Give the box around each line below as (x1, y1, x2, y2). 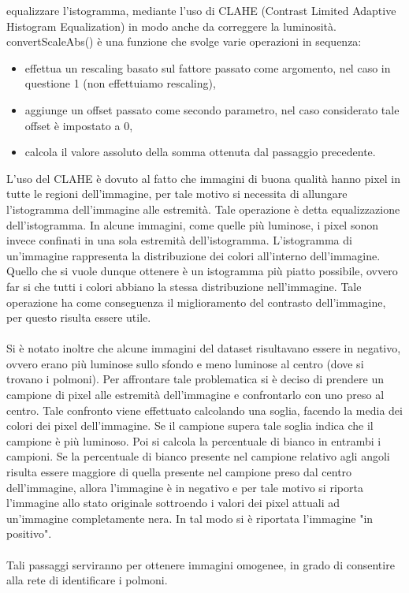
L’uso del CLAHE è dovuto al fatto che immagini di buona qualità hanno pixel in (6, 170, 401, 186)
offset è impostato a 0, (24, 117, 133, 133)
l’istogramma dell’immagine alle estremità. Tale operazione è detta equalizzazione (6, 200, 400, 217)
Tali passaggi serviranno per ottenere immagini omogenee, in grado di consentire (6, 556, 395, 572)
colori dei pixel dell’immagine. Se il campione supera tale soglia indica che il (6, 417, 374, 434)
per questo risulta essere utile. (6, 309, 151, 326)
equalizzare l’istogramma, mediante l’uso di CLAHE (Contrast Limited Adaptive (6, 2, 396, 18)
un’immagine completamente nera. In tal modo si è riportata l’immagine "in (6, 509, 374, 526)
